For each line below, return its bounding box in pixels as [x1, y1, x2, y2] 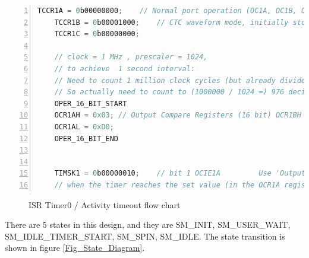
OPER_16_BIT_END [54, 134, 119, 143]
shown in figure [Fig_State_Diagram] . [5, 241, 145, 254]
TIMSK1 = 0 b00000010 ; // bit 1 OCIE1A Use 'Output [54, 169, 306, 178]
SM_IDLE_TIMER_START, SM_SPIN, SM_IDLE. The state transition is [5, 230, 285, 242]
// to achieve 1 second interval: [54, 64, 195, 73]
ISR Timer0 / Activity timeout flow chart [29, 198, 181, 211]
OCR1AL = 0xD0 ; [54, 122, 114, 131]
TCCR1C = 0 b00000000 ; [54, 30, 140, 39]
